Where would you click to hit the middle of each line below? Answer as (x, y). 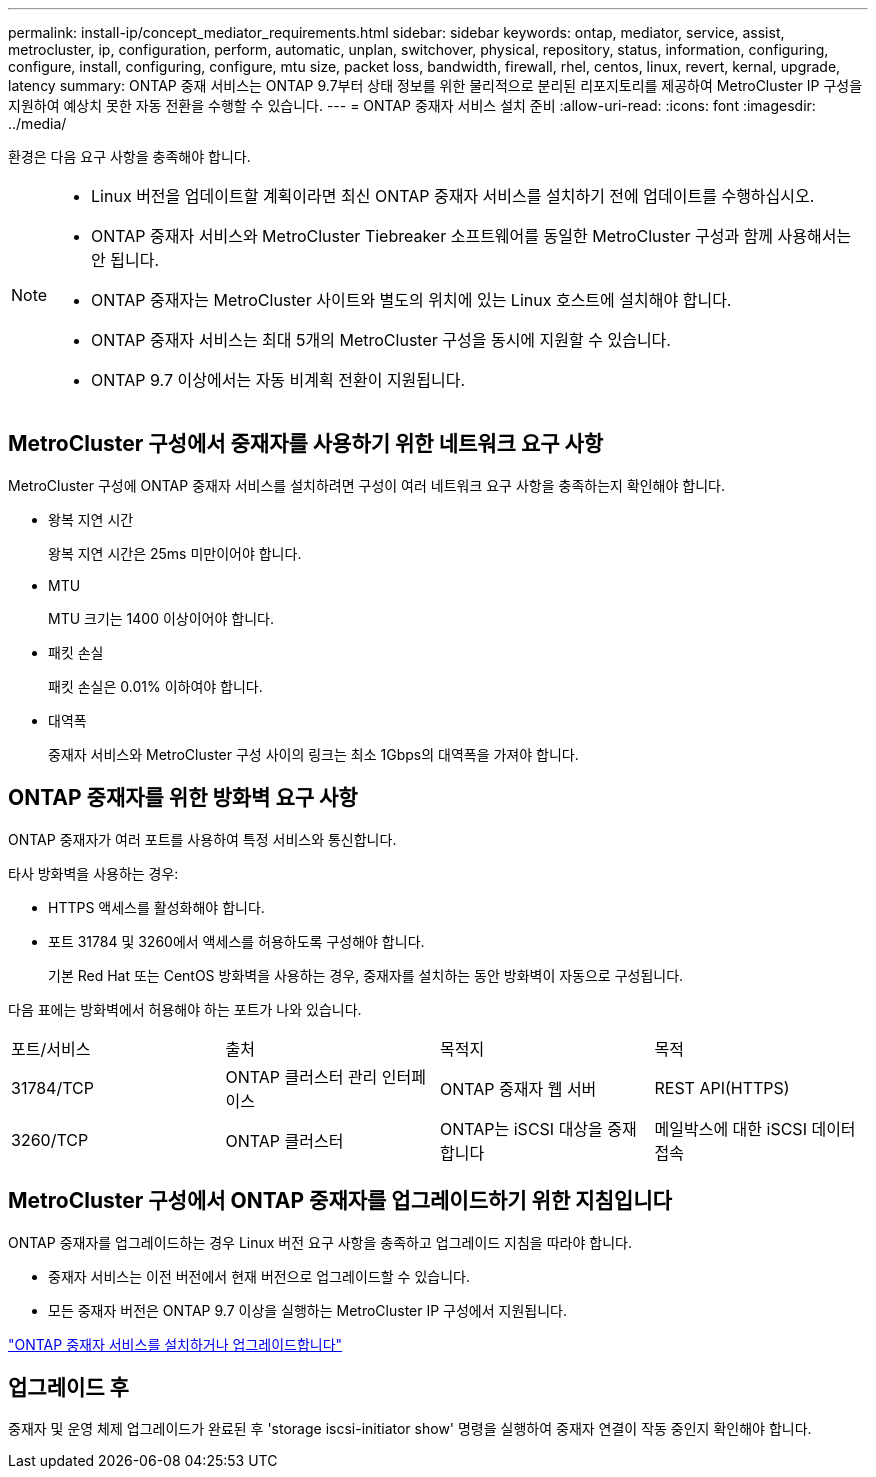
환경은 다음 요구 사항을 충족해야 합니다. (129, 156)
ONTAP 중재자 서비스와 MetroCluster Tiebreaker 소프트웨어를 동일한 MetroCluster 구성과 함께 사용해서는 (471, 236)
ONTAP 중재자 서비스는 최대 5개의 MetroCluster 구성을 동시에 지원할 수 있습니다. (381, 340)
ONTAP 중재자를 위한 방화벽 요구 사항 (183, 798)
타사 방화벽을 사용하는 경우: (93, 873)
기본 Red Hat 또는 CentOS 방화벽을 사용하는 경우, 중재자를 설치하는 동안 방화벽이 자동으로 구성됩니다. (366, 975)
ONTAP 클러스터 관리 (301, 1076)
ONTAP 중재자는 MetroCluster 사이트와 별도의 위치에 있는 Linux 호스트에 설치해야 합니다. (411, 300)
